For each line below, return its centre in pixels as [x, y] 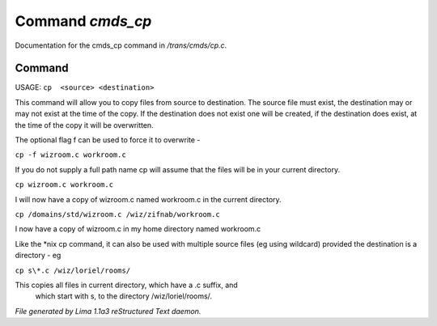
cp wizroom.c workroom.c [64, 185]
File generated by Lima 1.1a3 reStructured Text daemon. [108, 311]
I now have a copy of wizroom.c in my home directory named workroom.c [138, 229]
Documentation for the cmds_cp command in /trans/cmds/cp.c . [121, 45]
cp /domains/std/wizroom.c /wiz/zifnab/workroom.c [117, 214]
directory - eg [38, 256]
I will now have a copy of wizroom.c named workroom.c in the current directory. [148, 199]
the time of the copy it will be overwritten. [84, 125]
